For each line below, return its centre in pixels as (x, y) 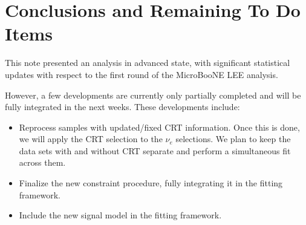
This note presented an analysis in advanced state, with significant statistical (148, 63)
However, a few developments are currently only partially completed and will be (153, 95)
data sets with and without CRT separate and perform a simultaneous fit (155, 150)
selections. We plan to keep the (233, 139)
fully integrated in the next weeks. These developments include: (122, 107)
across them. (42, 162)
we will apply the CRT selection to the (91, 139)
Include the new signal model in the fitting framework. (120, 215)
